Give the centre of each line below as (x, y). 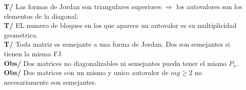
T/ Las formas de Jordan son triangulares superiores (83, 6)
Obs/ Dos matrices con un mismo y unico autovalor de (86, 72)
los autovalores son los (209, 6)
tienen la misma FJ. (34, 53)
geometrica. (21, 34)
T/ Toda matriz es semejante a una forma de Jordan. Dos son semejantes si (117, 44)
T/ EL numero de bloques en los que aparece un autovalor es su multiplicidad (120, 25)
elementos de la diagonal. (41, 16)
